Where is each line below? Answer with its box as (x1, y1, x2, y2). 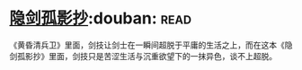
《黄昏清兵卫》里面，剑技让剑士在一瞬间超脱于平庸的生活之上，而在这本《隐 (9, 39, 293, 50)
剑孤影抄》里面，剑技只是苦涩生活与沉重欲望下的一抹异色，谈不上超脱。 (9, 50, 277, 61)
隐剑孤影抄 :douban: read (9, 8, 191, 29)
